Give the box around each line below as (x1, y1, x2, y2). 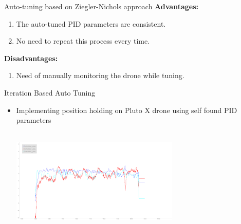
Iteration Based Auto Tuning (4, 87, 96, 98)
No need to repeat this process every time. (16, 35, 150, 46)
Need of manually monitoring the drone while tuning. (16, 70, 184, 81)
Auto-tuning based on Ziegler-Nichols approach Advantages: (4, 1, 199, 11)
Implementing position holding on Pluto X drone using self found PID (16, 104, 237, 115)
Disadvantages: (4, 52, 58, 63)
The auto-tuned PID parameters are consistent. (16, 18, 166, 29)
